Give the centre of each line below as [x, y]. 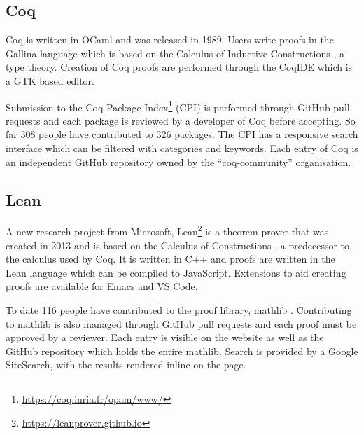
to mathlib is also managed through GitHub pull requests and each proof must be [181, 323]
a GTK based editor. [50, 80]
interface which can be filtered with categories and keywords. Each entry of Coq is [182, 148]
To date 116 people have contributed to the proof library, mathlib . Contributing [179, 310]
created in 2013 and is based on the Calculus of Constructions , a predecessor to [178, 245]
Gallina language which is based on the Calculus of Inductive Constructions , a [175, 53]
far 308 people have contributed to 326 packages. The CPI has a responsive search [182, 134]
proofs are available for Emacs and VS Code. [102, 286]
